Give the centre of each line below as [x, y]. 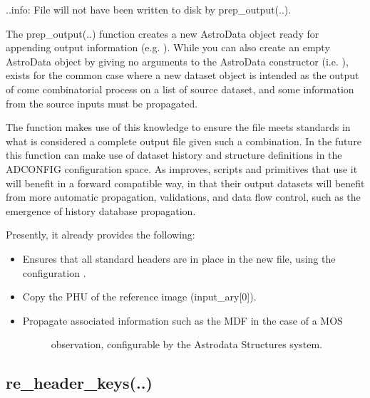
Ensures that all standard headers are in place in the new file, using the [179, 258]
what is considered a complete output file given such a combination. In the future [184, 141]
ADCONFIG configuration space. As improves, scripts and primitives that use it [182, 168]
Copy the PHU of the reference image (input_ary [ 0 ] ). [139, 297]
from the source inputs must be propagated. [102, 103]
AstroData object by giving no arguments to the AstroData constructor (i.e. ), [177, 61]
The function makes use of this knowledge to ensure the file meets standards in [178, 127]
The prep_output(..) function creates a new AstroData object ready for [163, 33]
